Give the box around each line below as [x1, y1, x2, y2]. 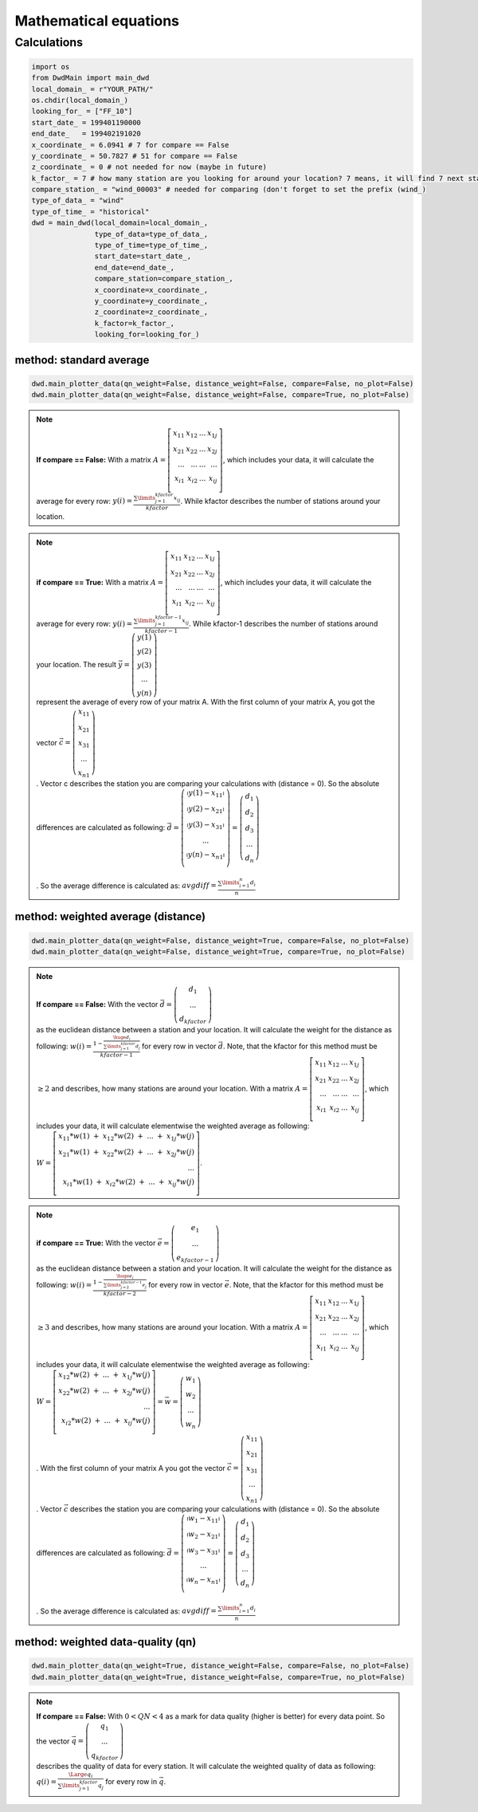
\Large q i [68, 1771, 93, 1779]
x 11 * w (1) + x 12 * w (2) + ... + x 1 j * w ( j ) [58, 1132, 195, 1142]
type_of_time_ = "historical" [31, 207, 150, 216]
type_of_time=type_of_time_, [94, 241, 209, 250]
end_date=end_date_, [94, 263, 175, 272]
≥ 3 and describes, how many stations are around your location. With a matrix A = [37, 1323, 308, 1332]
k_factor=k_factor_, [94, 319, 175, 328]
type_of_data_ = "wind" [31, 196, 125, 205]
